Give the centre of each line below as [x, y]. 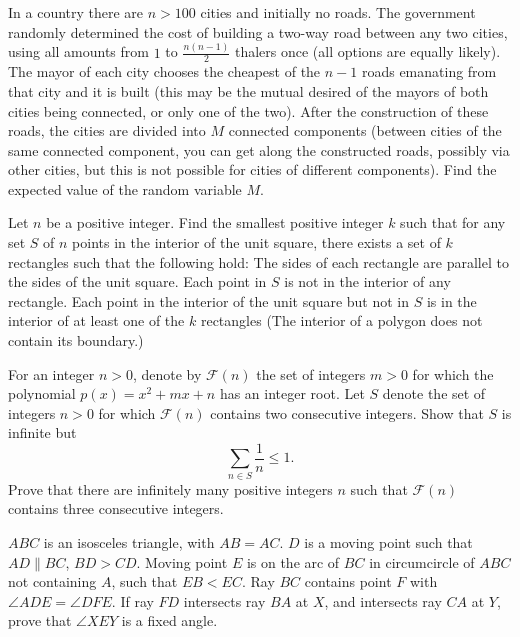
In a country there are [76, 12]
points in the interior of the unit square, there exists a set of [256, 242]
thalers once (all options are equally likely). [367, 51]
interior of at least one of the [96, 320]
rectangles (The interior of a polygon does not [341, 320]
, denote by [167, 373]
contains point [348, 581]
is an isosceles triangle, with [129, 542]
